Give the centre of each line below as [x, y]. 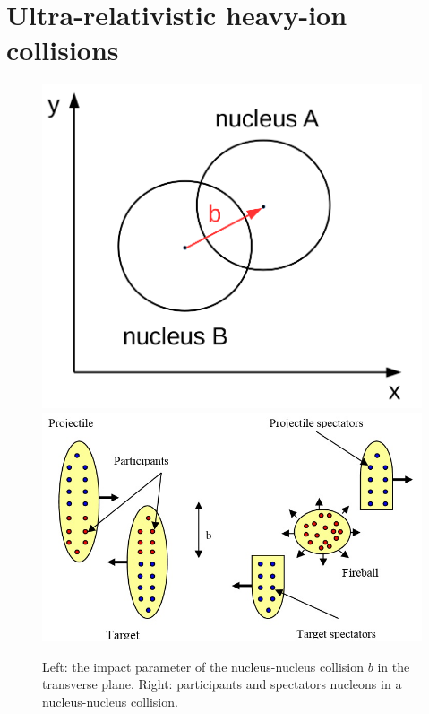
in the [394, 666]
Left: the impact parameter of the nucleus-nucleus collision [203, 666]
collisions [63, 50]
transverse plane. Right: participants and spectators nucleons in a [222, 684]
